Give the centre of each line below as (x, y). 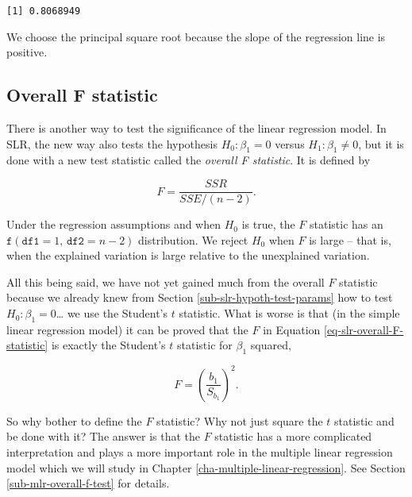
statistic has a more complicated (293, 436)
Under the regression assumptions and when (114, 224)
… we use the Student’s (112, 313)
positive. (27, 52)
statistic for (204, 345)
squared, (271, 345)
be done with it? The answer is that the (104, 436)
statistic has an (347, 224)
